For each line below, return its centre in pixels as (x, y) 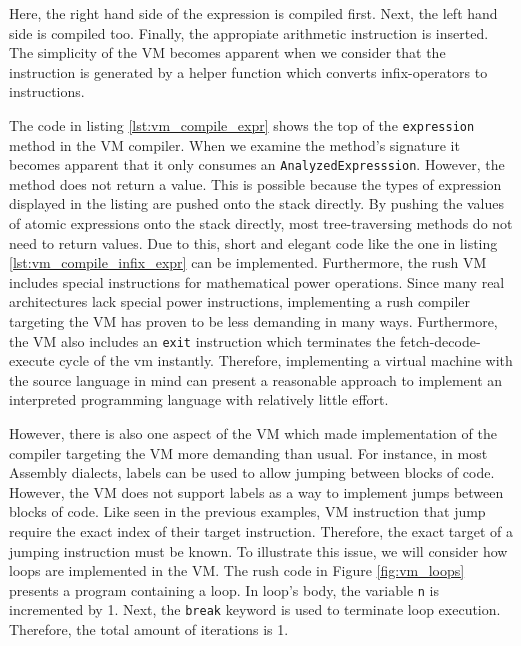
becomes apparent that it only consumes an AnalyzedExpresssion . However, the (257, 164)
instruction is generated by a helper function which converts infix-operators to (248, 71)
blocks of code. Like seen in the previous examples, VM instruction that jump (247, 511)
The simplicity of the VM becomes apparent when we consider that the (227, 52)
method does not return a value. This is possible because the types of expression (255, 183)
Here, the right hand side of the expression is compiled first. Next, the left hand (253, 13)
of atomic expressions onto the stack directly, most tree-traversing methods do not (261, 223)
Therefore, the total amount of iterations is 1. (149, 629)
